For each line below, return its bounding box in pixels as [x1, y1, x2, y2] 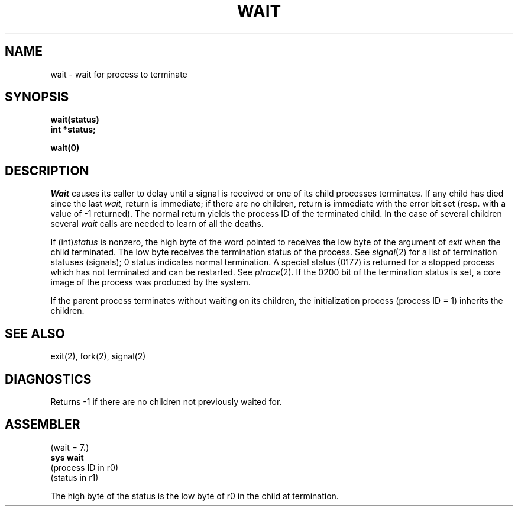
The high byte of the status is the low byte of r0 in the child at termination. [50, 490, 339, 501]
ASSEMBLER [5, 417, 80, 432]
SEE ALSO [5, 326, 65, 341]
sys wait [50, 452, 84, 462]
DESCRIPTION [5, 163, 89, 178]
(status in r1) [50, 472, 99, 483]
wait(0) [50, 143, 80, 153]
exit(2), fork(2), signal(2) [50, 351, 146, 362]
